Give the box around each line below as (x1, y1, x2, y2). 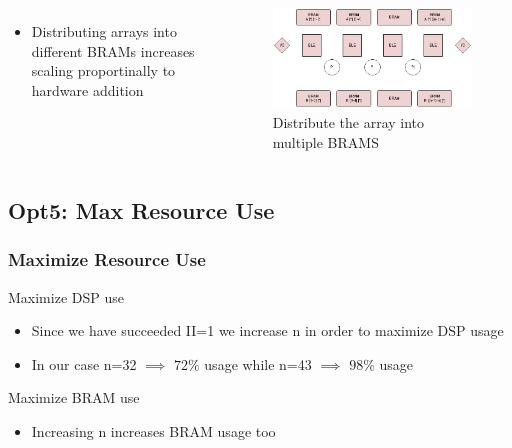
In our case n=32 (31, 353, 137, 374)
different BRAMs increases (31, 40, 195, 61)
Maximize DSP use (8, 286, 124, 307)
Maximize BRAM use (8, 387, 140, 408)
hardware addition (31, 79, 144, 100)
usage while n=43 (204, 353, 312, 374)
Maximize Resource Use (8, 247, 206, 272)
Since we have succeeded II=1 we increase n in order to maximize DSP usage (31, 320, 504, 341)
